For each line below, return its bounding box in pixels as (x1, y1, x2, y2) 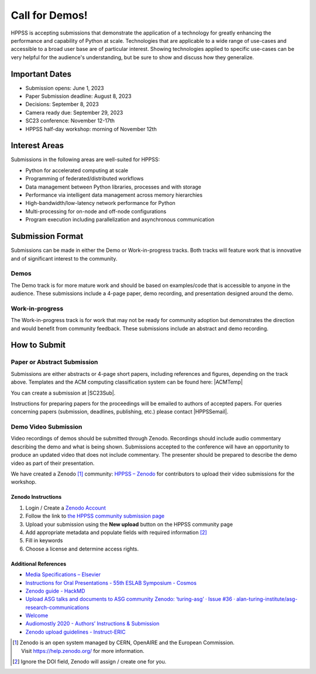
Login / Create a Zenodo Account (25, 504, 106, 511)
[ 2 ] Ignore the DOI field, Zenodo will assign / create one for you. (12, 658, 167, 665)
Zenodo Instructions (11, 494, 61, 501)
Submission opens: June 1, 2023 (25, 84, 104, 91)
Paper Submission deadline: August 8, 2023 (25, 93, 132, 100)
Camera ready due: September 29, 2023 (25, 109, 123, 116)
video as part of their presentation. (11, 460, 95, 467)
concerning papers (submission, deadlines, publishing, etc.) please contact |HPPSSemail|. (11, 408, 229, 415)
